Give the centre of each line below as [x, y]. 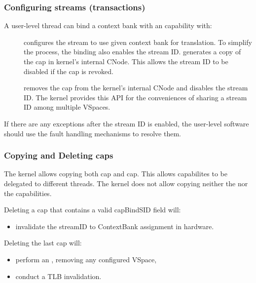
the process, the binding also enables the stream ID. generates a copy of [132, 52]
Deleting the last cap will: [43, 243]
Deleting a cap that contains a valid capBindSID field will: [92, 210]
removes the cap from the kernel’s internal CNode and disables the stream [136, 88]
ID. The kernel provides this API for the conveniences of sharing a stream [135, 97]
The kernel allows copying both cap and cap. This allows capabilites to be [116, 174]
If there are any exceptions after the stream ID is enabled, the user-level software [127, 123]
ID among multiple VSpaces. [67, 107]
